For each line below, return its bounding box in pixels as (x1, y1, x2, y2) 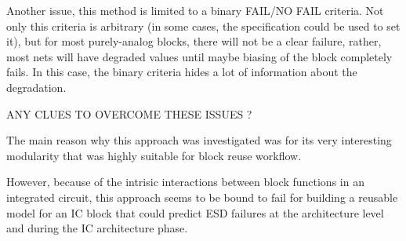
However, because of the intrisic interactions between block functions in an (6, 173, 364, 190)
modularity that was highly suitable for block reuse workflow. (6, 147, 302, 163)
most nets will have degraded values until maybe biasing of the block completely (6, 48, 393, 64)
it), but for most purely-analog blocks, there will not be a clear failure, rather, (6, 33, 382, 49)
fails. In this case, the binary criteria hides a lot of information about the (6, 64, 357, 80)
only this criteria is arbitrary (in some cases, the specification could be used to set (6, 17, 401, 34)
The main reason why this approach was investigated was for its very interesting (6, 132, 392, 148)
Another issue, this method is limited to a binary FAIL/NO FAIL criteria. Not (6, 2, 384, 18)
